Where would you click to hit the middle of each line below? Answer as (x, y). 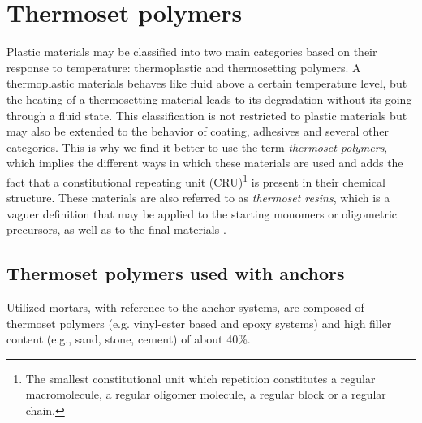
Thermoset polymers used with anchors (176, 273)
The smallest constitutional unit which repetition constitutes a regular (200, 378)
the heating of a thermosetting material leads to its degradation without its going (209, 99)
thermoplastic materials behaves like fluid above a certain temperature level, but (207, 83)
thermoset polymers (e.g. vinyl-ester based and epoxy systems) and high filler (199, 323)
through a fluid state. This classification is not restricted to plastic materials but (207, 115)
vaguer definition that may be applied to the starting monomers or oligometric (202, 213)
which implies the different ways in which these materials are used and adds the (205, 163)
